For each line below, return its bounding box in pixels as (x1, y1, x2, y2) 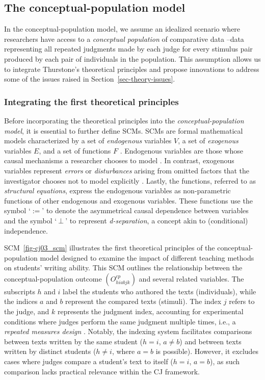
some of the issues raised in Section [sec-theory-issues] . (4, 73, 175, 84)
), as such (210, 356, 240, 367)
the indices (4, 296, 38, 307)
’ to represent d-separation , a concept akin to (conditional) (65, 215, 248, 225)
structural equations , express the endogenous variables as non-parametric (4, 185, 231, 196)
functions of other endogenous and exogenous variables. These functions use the (4, 195, 253, 206)
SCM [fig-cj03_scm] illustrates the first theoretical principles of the (4, 242, 215, 253)
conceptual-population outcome (4, 273, 102, 284)
